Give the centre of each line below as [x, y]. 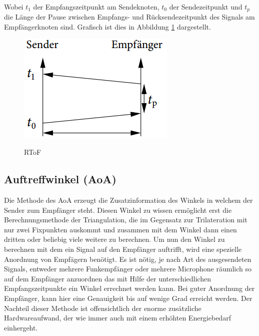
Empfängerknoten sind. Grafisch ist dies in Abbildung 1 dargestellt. [107, 27]
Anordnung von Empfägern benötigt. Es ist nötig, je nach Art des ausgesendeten [128, 259]
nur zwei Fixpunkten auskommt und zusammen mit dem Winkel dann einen [120, 229]
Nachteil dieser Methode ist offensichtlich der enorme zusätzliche [103, 308]
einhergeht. [21, 327]
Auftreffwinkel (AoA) [60, 179]
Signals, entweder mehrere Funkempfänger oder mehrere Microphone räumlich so [128, 269]
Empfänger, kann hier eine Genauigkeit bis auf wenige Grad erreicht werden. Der [128, 298]
